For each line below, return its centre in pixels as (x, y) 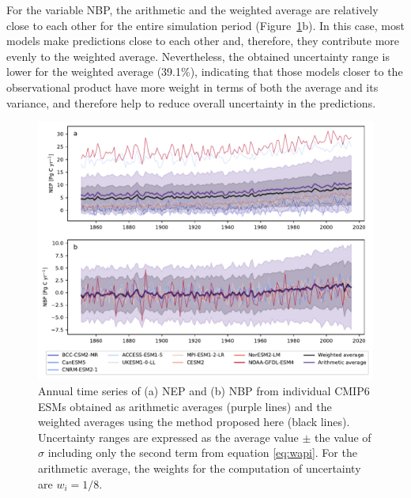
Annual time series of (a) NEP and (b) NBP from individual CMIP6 (204, 391)
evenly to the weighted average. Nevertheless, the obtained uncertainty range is (198, 56)
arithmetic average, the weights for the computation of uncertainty (200, 468)
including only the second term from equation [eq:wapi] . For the (202, 453)
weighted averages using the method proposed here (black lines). (194, 422)
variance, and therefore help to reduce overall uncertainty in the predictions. (191, 102)
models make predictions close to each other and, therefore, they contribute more (203, 41)
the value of (343, 437)
